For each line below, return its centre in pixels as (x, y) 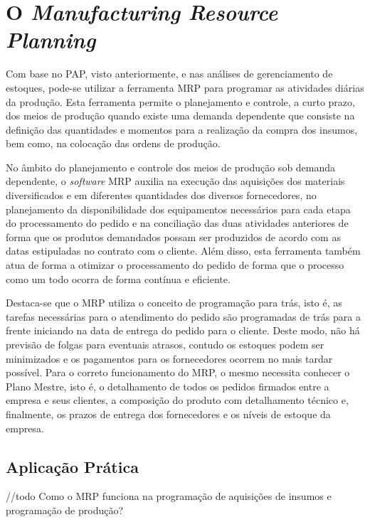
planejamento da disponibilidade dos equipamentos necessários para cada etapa (178, 209)
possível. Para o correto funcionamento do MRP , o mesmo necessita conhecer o (178, 372)
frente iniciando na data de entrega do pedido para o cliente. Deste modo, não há (183, 330)
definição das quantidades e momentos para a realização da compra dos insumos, (182, 129)
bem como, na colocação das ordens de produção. (113, 143)
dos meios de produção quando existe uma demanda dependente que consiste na (180, 116)
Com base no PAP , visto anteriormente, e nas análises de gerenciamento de (169, 74)
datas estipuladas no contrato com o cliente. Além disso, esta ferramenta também (183, 251)
